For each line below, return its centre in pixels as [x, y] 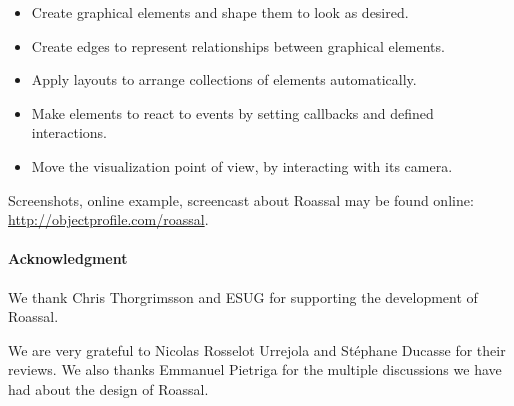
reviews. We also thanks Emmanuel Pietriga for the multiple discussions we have [255, 369]
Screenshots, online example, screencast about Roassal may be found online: [241, 199]
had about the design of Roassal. [108, 388]
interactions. [69, 132]
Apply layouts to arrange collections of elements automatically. [224, 79]
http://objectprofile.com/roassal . [108, 219]
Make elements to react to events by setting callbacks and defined [232, 112]
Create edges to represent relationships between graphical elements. [238, 45]
